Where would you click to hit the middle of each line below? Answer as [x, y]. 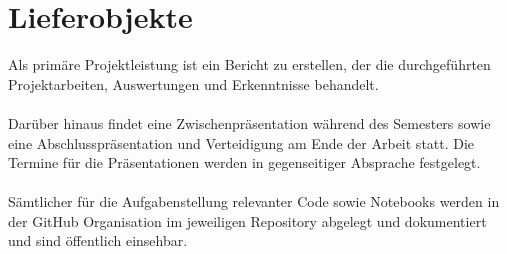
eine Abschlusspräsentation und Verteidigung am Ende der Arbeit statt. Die [241, 142]
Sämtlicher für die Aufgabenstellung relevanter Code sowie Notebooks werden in [254, 201]
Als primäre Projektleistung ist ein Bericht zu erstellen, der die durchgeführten [249, 64]
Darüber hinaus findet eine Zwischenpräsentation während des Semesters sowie [249, 122]
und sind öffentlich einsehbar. [98, 240]
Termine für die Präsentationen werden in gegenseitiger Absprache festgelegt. [244, 162]
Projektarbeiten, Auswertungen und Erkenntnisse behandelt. [193, 83]
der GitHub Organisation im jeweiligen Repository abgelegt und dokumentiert [247, 220]
